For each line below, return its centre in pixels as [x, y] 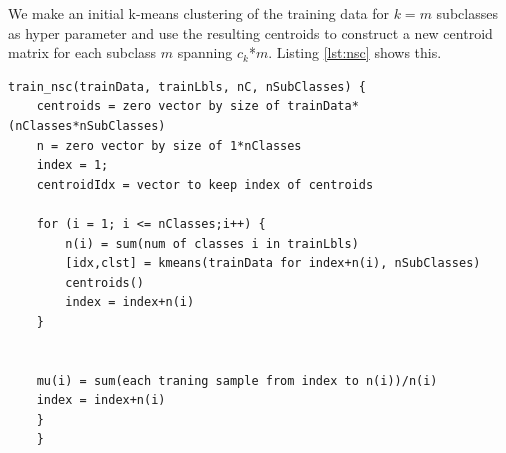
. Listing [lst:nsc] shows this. [355, 52]
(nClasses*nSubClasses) [87, 125]
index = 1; [72, 165]
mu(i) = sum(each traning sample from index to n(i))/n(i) [237, 380]
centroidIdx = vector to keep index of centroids [205, 184]
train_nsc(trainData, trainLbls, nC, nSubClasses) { [187, 86]
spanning [205, 52]
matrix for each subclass [82, 52]
